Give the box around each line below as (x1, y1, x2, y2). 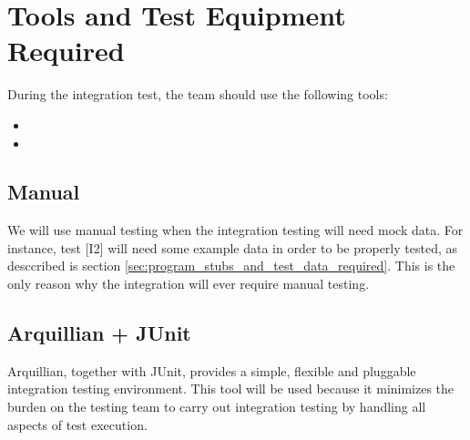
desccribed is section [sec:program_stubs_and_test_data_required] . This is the (7, 256, 455, 275)
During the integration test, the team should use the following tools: (7, 85, 388, 104)
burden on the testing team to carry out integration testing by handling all (7, 397, 426, 416)
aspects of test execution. (7, 414, 148, 434)
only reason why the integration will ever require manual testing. (7, 274, 370, 293)
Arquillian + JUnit (7, 319, 191, 347)
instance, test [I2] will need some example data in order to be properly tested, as (7, 238, 458, 257)
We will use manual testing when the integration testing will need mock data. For (7, 220, 464, 240)
